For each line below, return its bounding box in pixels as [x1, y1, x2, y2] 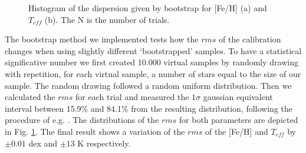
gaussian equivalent [203, 91, 273, 103]
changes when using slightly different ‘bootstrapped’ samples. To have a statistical [5, 44, 302, 56]
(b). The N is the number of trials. [44, 13, 170, 25]
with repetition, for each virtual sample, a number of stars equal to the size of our [5, 67, 301, 79]
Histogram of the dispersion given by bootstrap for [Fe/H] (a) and [28, 2, 267, 14]
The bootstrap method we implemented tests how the [5, 33, 199, 45]
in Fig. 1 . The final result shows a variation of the [5, 125, 185, 137]
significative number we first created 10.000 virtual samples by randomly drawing [5, 56, 298, 68]
